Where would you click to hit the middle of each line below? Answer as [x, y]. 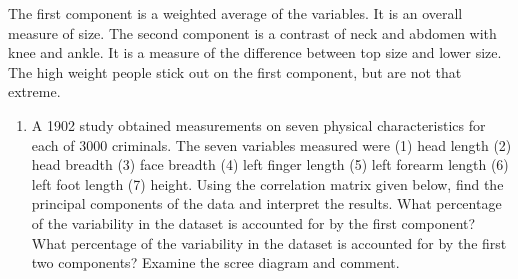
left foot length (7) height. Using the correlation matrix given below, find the [267, 183]
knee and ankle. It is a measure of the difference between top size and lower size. [255, 52]
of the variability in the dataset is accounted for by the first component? [253, 222]
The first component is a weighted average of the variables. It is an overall [235, 13]
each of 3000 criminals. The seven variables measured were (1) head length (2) [271, 144]
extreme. [34, 91]
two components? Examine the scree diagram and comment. [215, 262]
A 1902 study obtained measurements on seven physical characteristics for [258, 124]
